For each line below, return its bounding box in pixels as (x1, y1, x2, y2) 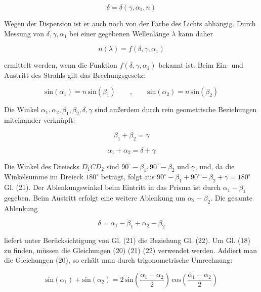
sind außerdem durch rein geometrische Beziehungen (95, 104, 257, 115)
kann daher (178, 28, 213, 38)
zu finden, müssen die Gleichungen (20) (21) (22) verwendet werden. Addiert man (4, 245, 257, 255)
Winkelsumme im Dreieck (4, 171, 83, 182)
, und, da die (195, 161, 235, 171)
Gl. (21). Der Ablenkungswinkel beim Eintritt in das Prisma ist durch (4, 182, 221, 192)
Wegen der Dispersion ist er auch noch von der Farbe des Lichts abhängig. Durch (4, 18, 256, 28)
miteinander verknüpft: (4, 115, 75, 125)
